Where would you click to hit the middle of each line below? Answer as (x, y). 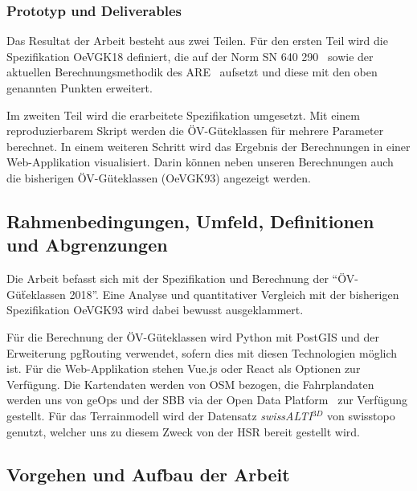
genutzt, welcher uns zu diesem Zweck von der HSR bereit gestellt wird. (183, 431)
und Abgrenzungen (87, 245)
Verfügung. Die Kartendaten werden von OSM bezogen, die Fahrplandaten (190, 384)
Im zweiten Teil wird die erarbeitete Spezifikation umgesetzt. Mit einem (183, 115)
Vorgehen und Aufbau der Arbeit (148, 475)
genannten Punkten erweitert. (80, 88)
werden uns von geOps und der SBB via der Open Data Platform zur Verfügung (207, 400)
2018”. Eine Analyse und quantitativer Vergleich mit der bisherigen (234, 294)
